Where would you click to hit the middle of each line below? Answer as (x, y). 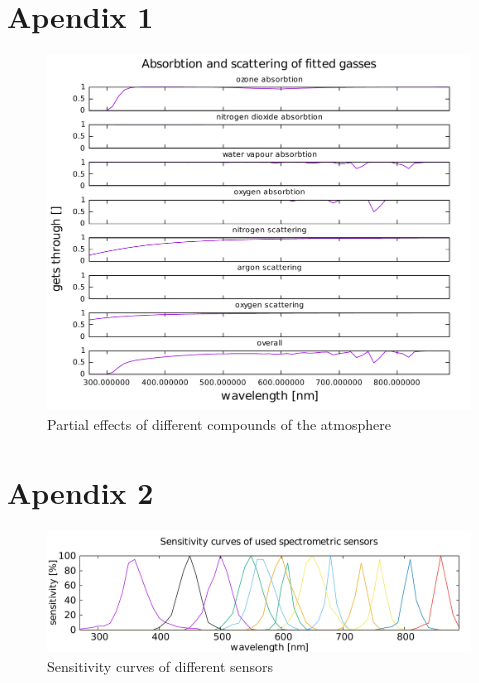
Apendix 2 (80, 492)
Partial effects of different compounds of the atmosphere (219, 423)
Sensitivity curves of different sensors (160, 665)
